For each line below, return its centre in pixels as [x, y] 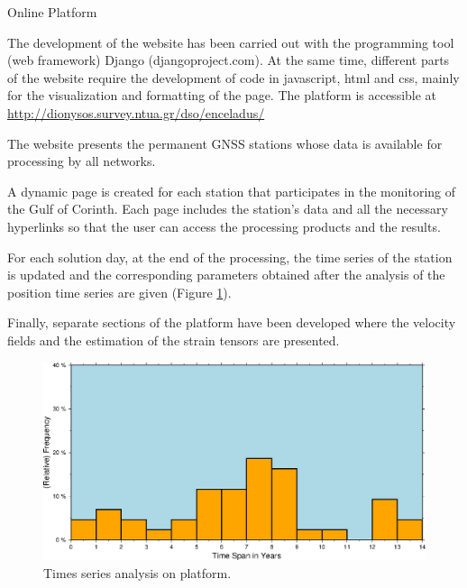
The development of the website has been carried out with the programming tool [231, 42]
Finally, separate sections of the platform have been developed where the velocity [232, 322]
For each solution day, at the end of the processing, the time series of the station [230, 257]
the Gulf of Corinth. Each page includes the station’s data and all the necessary [228, 209]
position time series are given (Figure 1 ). [119, 292]
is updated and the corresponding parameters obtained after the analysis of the [226, 275]
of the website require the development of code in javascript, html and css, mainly [233, 77]
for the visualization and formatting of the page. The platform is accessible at [222, 95]
